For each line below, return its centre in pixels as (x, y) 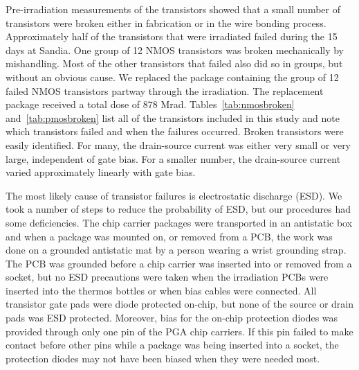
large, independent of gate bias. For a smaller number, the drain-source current (173, 158)
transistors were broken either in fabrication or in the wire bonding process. (166, 23)
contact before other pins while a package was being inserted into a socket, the (172, 345)
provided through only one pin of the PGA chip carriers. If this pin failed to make (179, 331)
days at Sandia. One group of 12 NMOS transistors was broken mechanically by (175, 50)
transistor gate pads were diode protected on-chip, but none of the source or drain (180, 304)
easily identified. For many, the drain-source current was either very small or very (178, 144)
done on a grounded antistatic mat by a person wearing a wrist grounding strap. (176, 250)
